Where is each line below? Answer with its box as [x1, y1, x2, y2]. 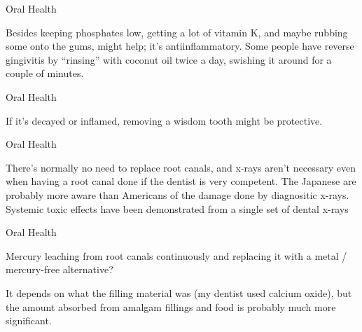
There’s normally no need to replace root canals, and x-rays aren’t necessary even [6, 160, 356, 174]
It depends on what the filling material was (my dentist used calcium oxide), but [6, 285, 352, 300]
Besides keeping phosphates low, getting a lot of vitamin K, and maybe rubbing [6, 25, 348, 39]
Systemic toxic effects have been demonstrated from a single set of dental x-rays [6, 201, 349, 216]
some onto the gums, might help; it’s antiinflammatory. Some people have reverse [6, 39, 354, 53]
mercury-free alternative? [6, 262, 113, 277]
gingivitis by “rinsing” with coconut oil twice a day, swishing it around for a [6, 52, 332, 67]
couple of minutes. [6, 66, 84, 81]
